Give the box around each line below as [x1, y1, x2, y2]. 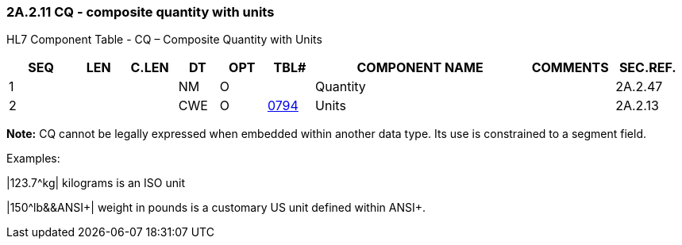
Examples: [6, 151, 60, 166]
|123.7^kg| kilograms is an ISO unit [6, 176, 185, 190]
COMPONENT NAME [356, 59, 484, 76]
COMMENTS [531, 59, 609, 76]
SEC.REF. [618, 59, 676, 76]
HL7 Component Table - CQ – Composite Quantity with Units [6, 33, 322, 47]
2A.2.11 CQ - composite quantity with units [6, 4, 275, 20]
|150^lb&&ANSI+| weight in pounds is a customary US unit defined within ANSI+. [6, 201, 426, 215]
